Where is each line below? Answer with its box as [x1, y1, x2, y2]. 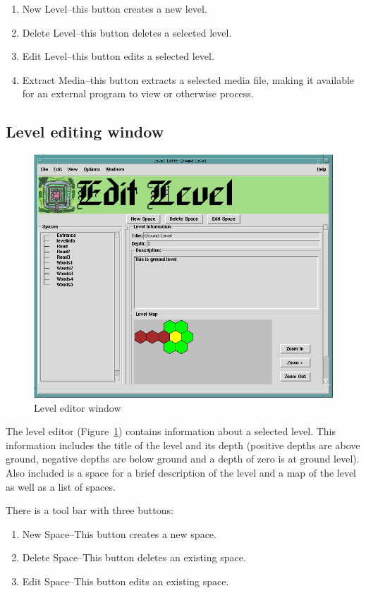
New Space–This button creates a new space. [22, 526, 216, 541]
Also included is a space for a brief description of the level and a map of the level [6, 465, 357, 480]
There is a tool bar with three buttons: [6, 503, 173, 518]
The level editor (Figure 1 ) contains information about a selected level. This [6, 424, 336, 439]
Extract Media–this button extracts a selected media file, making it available [22, 72, 355, 87]
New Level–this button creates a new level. [22, 1, 207, 16]
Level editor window [34, 400, 121, 415]
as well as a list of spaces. [6, 479, 116, 494]
